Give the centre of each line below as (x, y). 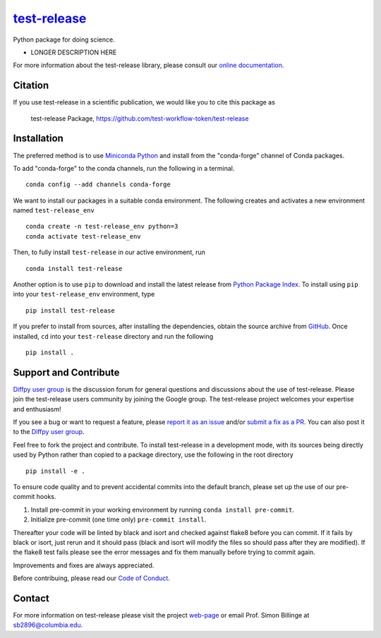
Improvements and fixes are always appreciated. (84, 565)
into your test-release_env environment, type (84, 294)
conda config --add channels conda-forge (98, 185)
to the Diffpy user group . (49, 432)
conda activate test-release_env (83, 236)
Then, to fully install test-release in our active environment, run (109, 252)
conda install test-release (74, 269)
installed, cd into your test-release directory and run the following (113, 336)
